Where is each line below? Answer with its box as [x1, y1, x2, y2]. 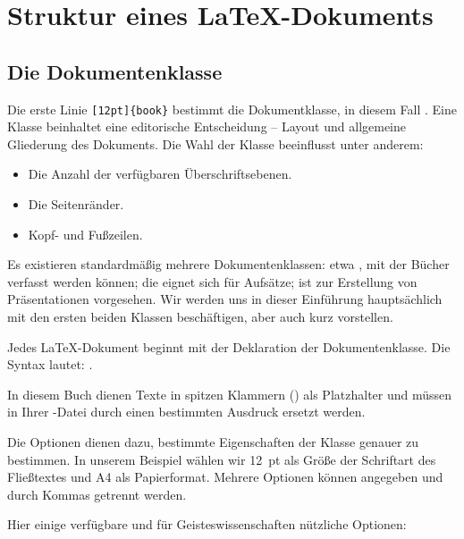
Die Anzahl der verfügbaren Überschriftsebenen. [28, 164, 292, 183]
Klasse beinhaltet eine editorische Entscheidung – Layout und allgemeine [7, 117, 407, 136]
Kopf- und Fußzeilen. [28, 224, 143, 243]
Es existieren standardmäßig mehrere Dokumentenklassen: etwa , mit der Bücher [7, 255, 450, 274]
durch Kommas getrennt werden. [7, 484, 187, 503]
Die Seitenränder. [28, 195, 124, 214]
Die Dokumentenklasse [7, 57, 223, 85]
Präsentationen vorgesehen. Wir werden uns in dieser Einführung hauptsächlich [7, 290, 443, 308]
